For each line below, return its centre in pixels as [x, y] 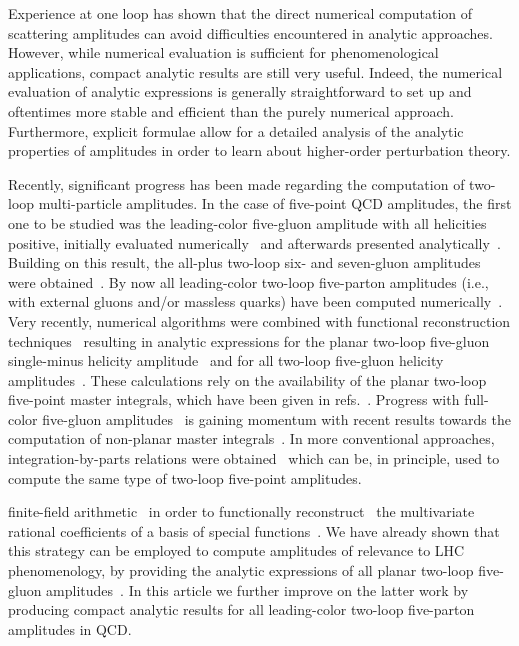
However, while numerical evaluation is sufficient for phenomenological [223, 52]
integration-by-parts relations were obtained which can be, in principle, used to [254, 458]
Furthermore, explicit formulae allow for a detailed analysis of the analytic [236, 130]
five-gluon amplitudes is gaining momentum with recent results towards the [276, 418]
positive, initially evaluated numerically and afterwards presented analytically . [254, 242]
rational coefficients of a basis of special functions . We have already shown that [254, 530]
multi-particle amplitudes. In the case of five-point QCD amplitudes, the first [275, 203]
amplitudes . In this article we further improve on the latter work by [257, 589]
